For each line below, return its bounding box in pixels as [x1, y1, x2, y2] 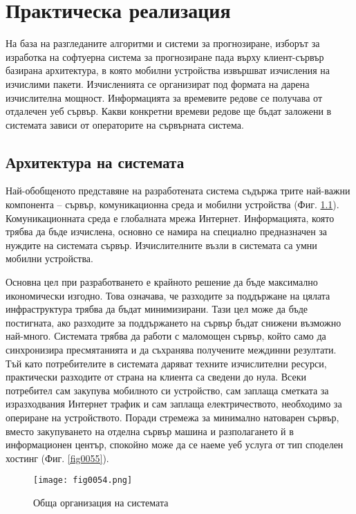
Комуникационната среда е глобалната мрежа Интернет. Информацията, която [6, 210, 335, 225]
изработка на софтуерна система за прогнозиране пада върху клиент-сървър [6, 49, 324, 64]
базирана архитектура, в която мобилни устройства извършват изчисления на [6, 63, 330, 77]
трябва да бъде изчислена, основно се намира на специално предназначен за [6, 224, 328, 239]
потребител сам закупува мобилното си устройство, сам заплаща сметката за [6, 383, 329, 397]
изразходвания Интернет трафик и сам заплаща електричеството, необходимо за [6, 396, 342, 411]
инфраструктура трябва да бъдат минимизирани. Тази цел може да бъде [6, 302, 308, 316]
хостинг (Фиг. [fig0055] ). [6, 450, 109, 465]
